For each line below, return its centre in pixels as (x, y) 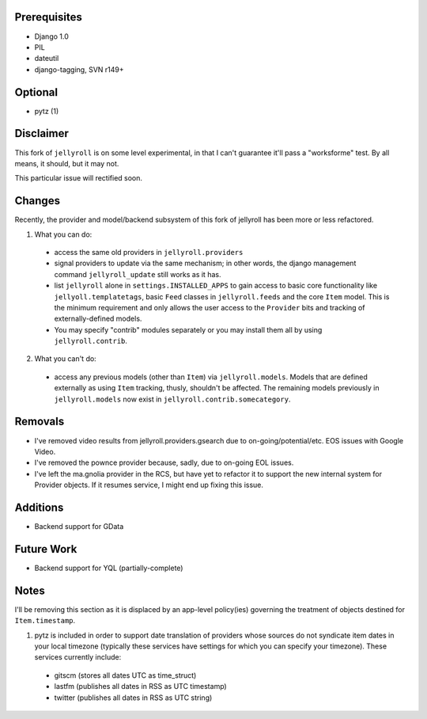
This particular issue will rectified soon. (78, 178)
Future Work (46, 549)
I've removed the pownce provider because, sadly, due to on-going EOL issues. (164, 462)
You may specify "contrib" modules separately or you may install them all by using (188, 329)
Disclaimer (42, 133)
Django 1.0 (51, 36)
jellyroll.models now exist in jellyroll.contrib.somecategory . (172, 399)
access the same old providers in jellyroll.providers (149, 252)
